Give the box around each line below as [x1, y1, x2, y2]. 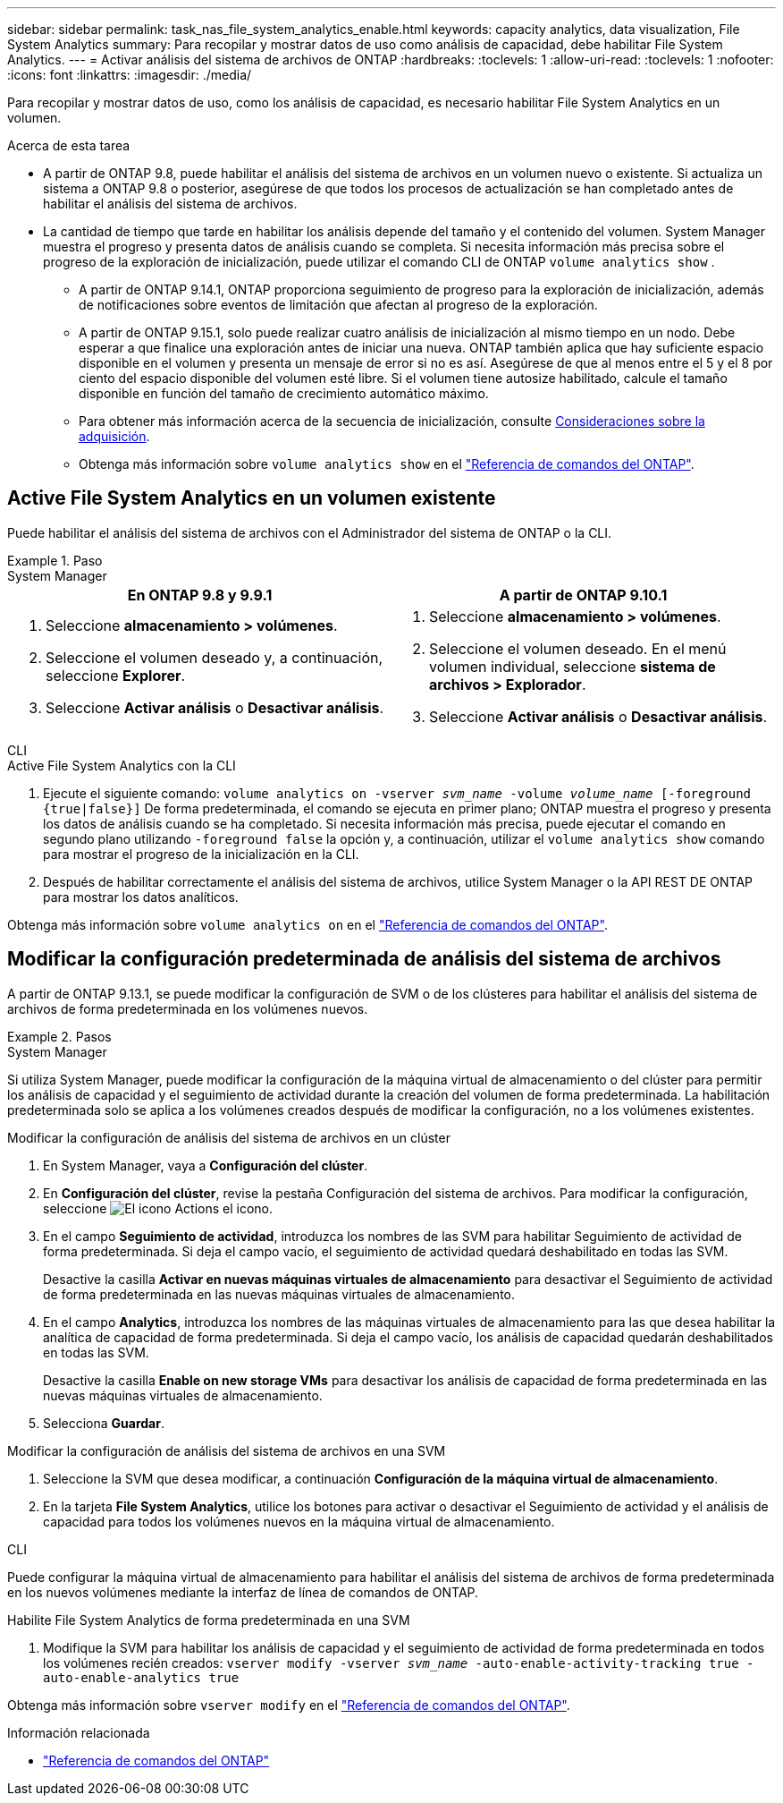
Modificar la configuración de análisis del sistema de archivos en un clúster [7, 1129, 450, 1145]
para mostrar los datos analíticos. [43, 889, 239, 905]
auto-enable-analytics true [43, 1670, 240, 1685]
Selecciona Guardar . [43, 1415, 164, 1431]
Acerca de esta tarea [7, 138, 130, 153]
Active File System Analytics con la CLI [7, 757, 236, 773]
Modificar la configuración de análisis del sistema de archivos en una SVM [7, 1442, 446, 1459]
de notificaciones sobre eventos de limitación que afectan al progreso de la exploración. [79, 297, 598, 312]
